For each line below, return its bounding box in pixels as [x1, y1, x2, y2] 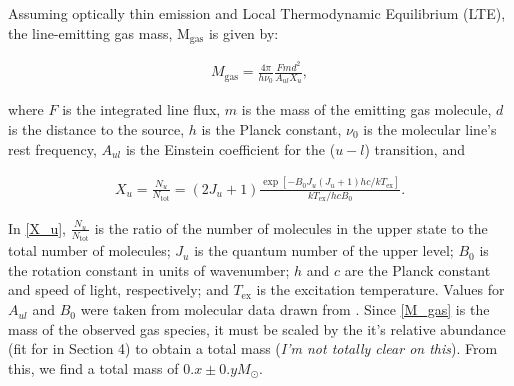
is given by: [208, 22, 279, 43]
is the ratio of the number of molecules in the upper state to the [94, 217, 488, 238]
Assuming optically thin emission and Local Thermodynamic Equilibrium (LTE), [8, 3, 506, 23]
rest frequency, [8, 138, 97, 159]
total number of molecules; [8, 240, 171, 261]
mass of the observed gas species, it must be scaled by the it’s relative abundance [8, 318, 506, 339]
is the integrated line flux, [62, 99, 221, 120]
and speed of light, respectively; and [8, 279, 229, 300]
